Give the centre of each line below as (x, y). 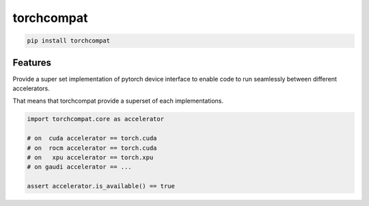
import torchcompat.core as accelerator (95, 119)
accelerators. (31, 88)
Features (32, 63)
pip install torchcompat (69, 41)
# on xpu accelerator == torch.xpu (90, 157)
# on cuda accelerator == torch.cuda (92, 138)
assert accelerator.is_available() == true (101, 186)
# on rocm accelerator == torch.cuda (92, 148)
